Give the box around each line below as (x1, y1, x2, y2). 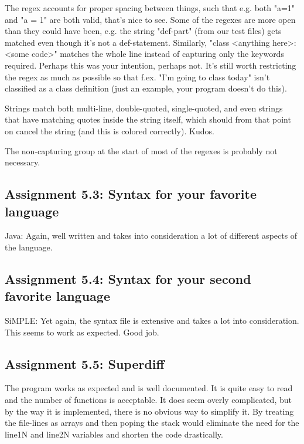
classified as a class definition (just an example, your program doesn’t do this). (5, 82, 287, 94)
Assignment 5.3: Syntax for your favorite (5, 185, 257, 203)
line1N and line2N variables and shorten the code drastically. (5, 428, 223, 440)
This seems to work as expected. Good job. (5, 326, 159, 338)
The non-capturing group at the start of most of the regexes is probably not (5, 144, 278, 157)
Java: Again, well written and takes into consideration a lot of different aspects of (5, 229, 298, 242)
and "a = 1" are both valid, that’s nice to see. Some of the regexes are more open (5, 13, 296, 25)
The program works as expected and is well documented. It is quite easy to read (5, 382, 293, 394)
